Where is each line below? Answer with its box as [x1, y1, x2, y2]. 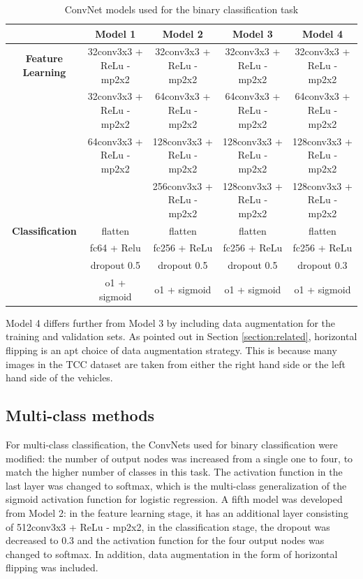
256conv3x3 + [152, 178, 213, 193]
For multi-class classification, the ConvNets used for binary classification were [6, 437, 338, 451]
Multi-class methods [6, 404, 155, 426]
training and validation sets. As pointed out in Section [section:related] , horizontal [6, 329, 357, 344]
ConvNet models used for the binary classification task [64, 2, 299, 16]
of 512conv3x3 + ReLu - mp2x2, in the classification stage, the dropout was [6, 519, 330, 534]
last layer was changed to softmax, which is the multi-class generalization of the [6, 478, 347, 492]
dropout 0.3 [297, 258, 348, 272]
